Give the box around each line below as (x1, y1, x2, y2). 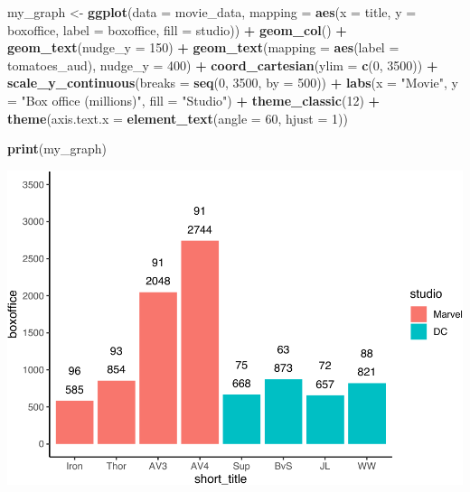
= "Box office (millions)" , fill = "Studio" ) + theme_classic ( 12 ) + (7, 90, 381, 109)
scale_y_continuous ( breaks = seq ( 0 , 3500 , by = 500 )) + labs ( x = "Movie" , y (7, 73, 458, 92)
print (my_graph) (7, 139, 107, 158)
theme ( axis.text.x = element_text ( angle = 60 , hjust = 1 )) (7, 108, 348, 127)
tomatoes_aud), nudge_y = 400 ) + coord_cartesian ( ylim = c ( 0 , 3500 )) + (7, 55, 438, 74)
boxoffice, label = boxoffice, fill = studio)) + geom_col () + (7, 20, 347, 39)
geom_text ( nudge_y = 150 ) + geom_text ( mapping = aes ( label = (7, 38, 399, 57)
